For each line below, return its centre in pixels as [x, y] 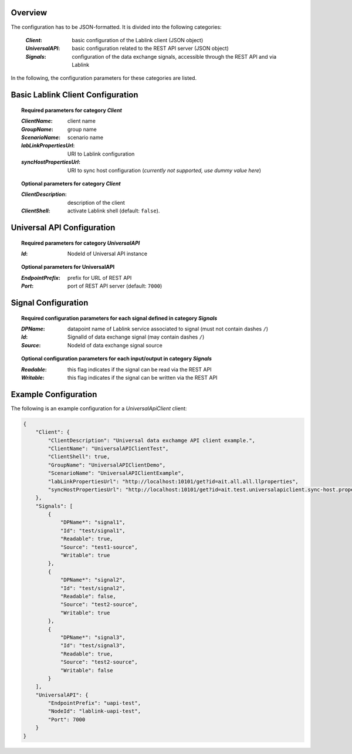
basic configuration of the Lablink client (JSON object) [138, 40]
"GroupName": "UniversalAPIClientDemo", [107, 465]
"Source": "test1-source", [99, 547]
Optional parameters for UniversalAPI [68, 267]
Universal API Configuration [63, 227]
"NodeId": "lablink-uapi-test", [94, 711]
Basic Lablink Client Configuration [75, 95]
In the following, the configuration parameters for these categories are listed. [104, 78]
